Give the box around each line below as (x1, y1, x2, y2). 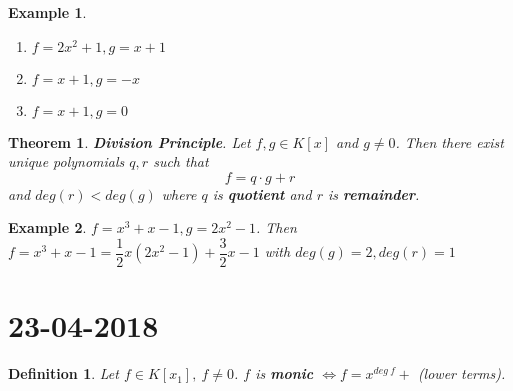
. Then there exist (395, 131, 504, 152)
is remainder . (327, 183, 420, 204)
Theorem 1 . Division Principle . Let (8, 131, 251, 152)
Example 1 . (8, 2, 87, 22)
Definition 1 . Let (8, 363, 119, 384)
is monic (255, 363, 314, 384)
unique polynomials (8, 151, 125, 172)
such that (153, 151, 209, 172)
